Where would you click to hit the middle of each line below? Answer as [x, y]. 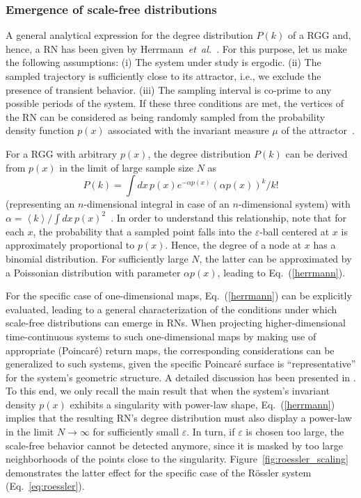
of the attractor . [318, 130]
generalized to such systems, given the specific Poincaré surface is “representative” [181, 364]
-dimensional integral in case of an [157, 204]
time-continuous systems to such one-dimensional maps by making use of [161, 336]
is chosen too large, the [295, 432]
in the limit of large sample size [126, 167]
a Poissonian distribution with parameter [93, 272]
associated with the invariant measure [188, 130]
